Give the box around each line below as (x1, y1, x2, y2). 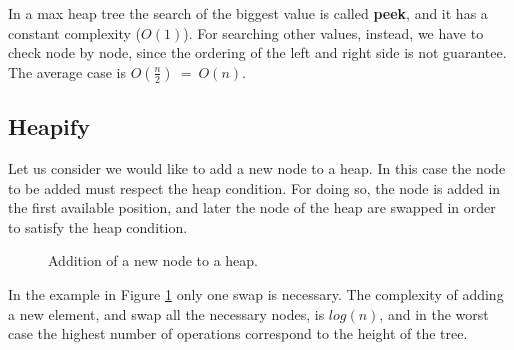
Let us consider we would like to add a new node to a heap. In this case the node (8, 157, 506, 178)
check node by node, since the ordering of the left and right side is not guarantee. (8, 42, 507, 63)
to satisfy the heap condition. (8, 216, 188, 237)
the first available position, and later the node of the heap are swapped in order (8, 197, 496, 218)
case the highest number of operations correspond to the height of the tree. (8, 323, 468, 344)
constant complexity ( (8, 22, 142, 43)
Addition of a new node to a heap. (48, 250, 259, 271)
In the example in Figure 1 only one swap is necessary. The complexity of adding (8, 283, 504, 304)
